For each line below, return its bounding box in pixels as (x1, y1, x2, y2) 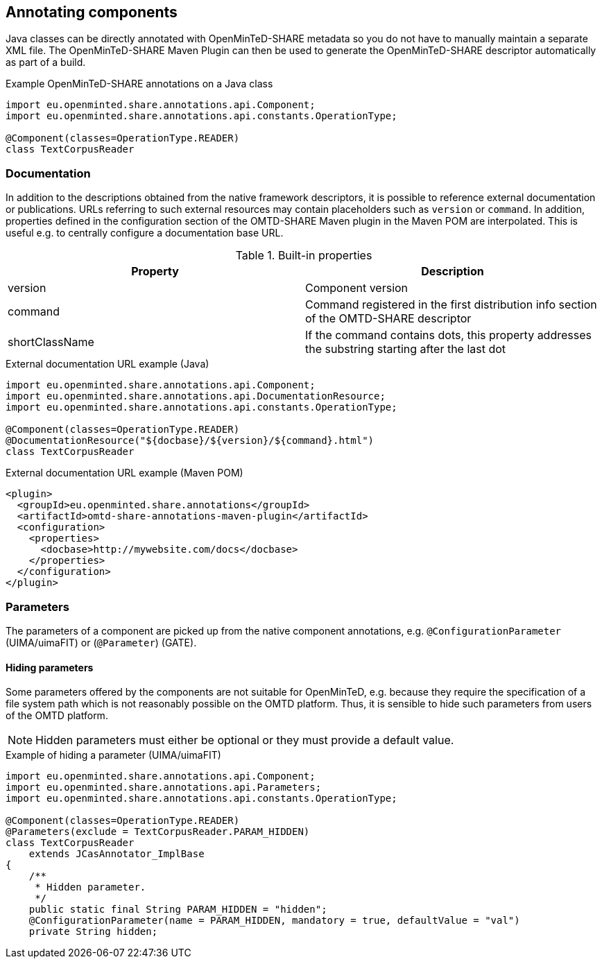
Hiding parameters (6, 661, 94, 673)
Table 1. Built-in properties (235, 248, 372, 263)
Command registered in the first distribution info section (305, 298, 597, 312)
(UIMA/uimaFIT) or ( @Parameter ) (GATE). (6, 636, 197, 648)
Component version (305, 281, 409, 295)
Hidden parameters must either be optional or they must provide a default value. (35, 733, 454, 748)
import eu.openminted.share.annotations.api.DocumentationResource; (6, 390, 386, 402)
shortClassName (8, 335, 94, 350)
